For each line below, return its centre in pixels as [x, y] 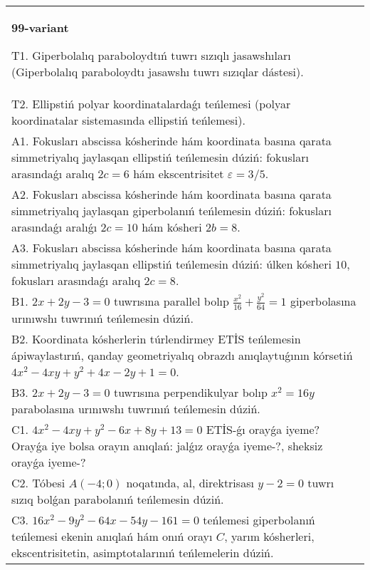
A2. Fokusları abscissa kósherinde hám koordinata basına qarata [171, 194]
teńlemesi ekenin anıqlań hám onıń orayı [112, 536]
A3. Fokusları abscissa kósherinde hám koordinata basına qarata [171, 248]
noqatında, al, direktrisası [190, 482]
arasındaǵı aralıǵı [54, 227]
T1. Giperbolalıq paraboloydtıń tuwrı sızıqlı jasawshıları [151, 55]
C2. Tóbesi [38, 482]
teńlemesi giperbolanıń [259, 519]
